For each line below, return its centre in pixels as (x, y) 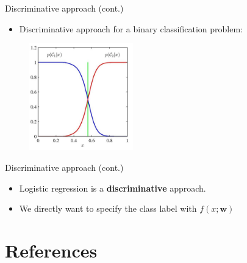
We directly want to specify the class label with (108, 208)
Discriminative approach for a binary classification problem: (131, 28)
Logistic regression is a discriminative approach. (113, 188)
